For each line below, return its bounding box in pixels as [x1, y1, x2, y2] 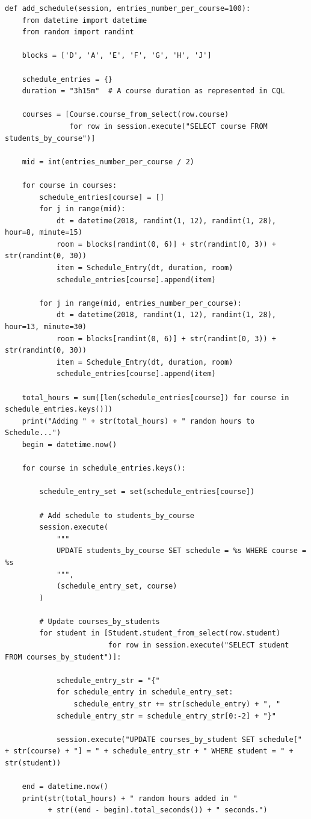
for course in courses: [22, 181, 117, 190]
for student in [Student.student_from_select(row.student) [39, 629, 281, 638]
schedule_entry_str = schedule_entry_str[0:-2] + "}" [56, 711, 277, 720]
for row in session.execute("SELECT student [108, 641, 289, 650]
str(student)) [5, 759, 61, 767]
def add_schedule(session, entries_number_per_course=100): [5, 4, 251, 13]
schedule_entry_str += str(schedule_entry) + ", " [73, 700, 281, 709]
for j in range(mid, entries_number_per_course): [39, 298, 242, 308]
